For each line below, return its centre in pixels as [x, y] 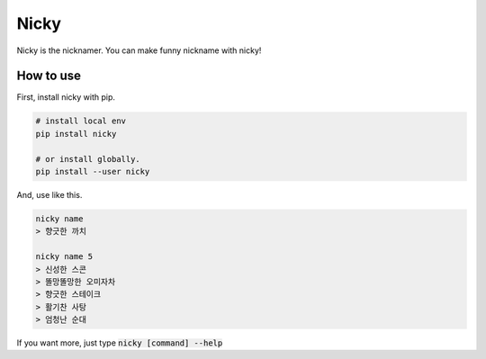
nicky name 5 [64, 257]
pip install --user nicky [93, 171]
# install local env [81, 121]
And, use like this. [49, 194]
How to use [49, 76]
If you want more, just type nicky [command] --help [120, 343]
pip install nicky [76, 134]
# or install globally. [88, 159]
